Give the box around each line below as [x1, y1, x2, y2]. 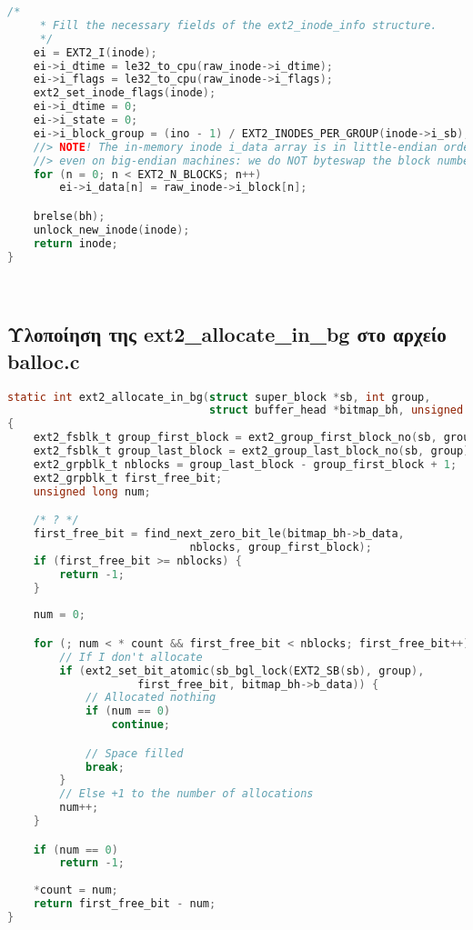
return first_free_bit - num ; [33, 897, 216, 911]
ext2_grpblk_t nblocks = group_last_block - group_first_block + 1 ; [33, 457, 458, 471]
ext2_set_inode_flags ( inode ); [33, 86, 216, 100]
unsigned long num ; [33, 485, 151, 498]
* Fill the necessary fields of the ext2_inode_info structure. [39, 18, 438, 32]
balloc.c [7, 346, 80, 375]
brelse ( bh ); [33, 209, 106, 223]
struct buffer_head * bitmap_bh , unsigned [208, 404, 464, 417]
